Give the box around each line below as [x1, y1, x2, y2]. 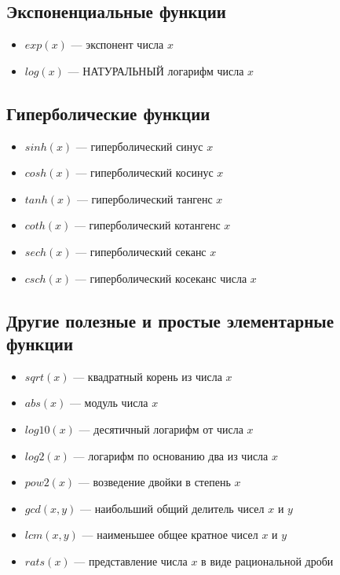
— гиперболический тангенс [76, 190, 213, 207]
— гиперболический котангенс [74, 217, 221, 233]
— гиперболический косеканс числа [75, 269, 247, 286]
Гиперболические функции [6, 101, 210, 125]
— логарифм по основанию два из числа [73, 447, 269, 463]
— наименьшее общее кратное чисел [82, 526, 258, 543]
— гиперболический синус [75, 137, 203, 154]
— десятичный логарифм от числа [79, 420, 243, 437]
